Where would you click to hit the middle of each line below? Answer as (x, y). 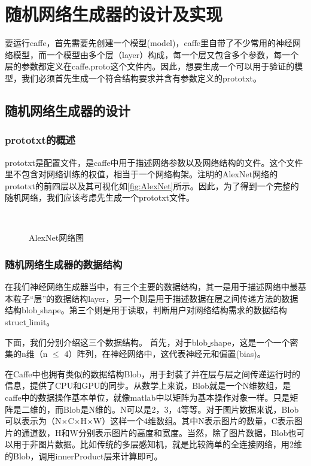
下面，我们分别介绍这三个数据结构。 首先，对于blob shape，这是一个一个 (147, 342)
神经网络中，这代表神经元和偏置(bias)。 (188, 354)
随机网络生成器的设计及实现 (114, 14)
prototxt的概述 (40, 140)
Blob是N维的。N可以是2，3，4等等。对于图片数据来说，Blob (181, 409)
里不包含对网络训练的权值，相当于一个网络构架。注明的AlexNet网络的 (141, 174)
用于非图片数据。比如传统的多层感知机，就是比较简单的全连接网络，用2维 (157, 444)
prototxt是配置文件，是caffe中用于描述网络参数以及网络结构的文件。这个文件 (154, 162)
